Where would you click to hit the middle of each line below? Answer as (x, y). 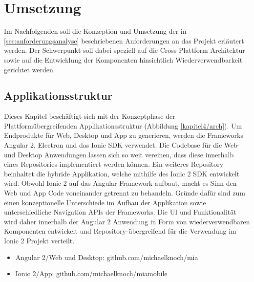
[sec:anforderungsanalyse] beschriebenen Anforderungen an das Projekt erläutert (124, 40)
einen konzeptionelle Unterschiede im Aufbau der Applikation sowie (105, 202)
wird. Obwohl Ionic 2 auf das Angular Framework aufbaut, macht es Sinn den (120, 183)
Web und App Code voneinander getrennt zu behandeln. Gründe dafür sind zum (125, 193)
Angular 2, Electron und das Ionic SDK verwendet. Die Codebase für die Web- (122, 145)
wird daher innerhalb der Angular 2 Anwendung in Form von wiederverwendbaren (127, 221)
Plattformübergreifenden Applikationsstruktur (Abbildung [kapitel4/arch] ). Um (123, 125)
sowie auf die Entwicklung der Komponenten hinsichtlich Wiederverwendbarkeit (123, 59)
